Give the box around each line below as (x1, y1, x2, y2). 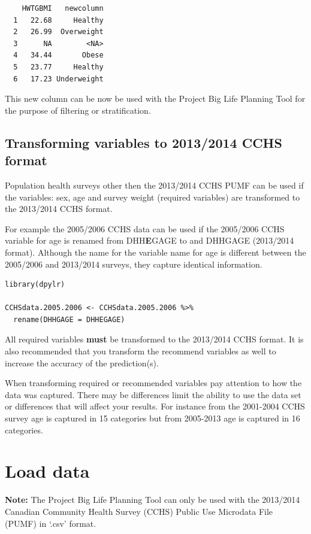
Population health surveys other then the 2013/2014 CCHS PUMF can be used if (5, 178, 304, 191)
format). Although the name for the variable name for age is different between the (5, 245, 306, 258)
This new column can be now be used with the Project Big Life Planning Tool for (5, 92, 306, 105)
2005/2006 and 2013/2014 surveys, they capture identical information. (5, 257, 262, 270)
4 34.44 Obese (13, 51, 104, 60)
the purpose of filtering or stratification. (5, 104, 151, 116)
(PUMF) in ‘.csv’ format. (5, 517, 96, 529)
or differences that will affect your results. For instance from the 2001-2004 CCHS (5, 400, 305, 412)
